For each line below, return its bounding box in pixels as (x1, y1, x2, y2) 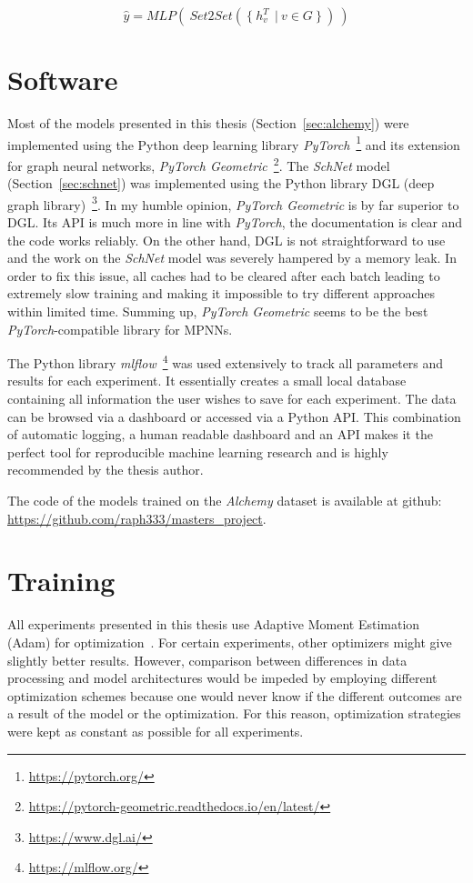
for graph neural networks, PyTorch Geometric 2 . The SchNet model (7, 153, 390, 175)
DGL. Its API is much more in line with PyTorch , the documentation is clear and (7, 213, 463, 232)
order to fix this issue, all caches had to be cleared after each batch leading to (7, 266, 440, 285)
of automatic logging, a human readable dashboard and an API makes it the (7, 425, 433, 444)
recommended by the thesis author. (7, 460, 204, 479)
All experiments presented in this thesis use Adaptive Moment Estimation (7, 615, 420, 634)
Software (7, 61, 118, 98)
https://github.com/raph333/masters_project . (7, 508, 267, 527)
